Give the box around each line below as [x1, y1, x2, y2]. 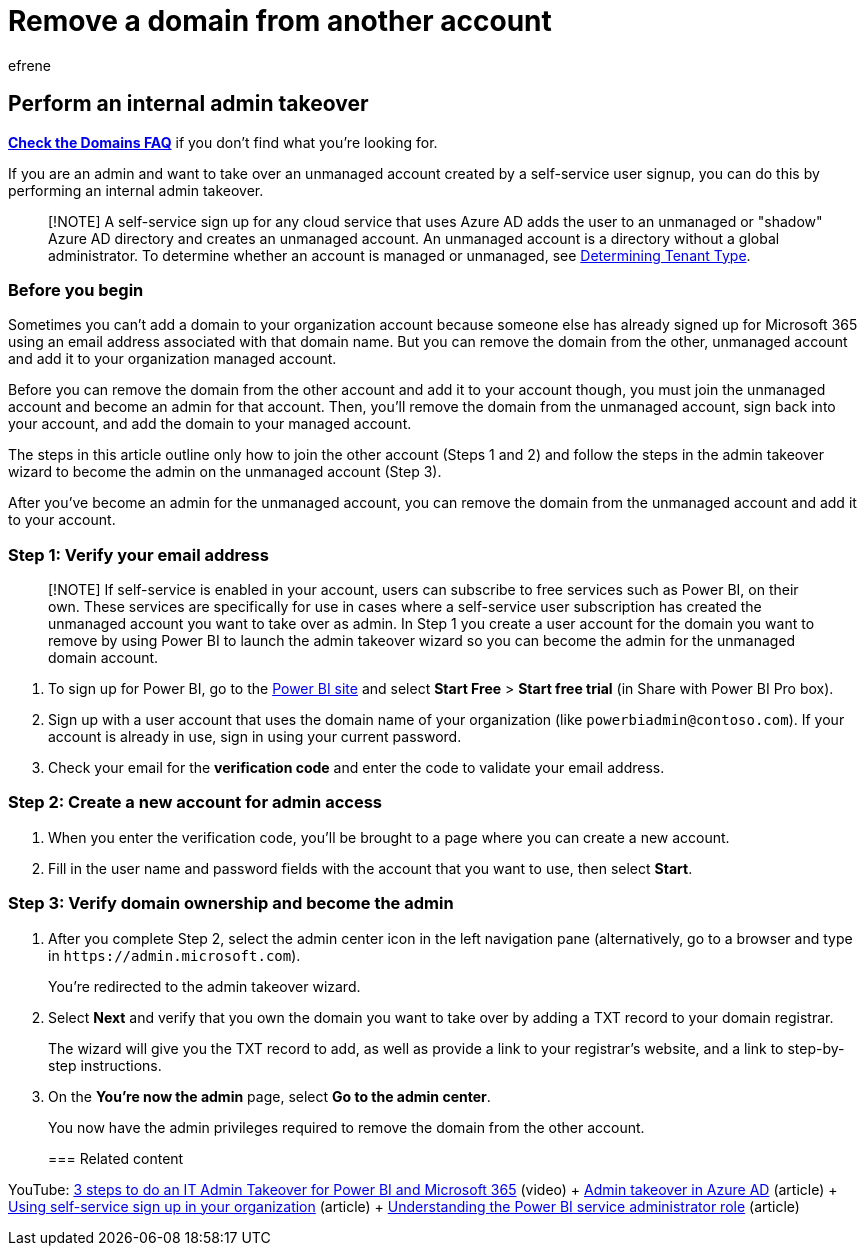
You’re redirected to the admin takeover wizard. [48, 977, 361, 995]
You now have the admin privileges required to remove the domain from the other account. [48, 1118, 645, 1136]
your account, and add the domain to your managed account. [8, 415, 412, 433]
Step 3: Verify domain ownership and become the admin [8, 893, 454, 914]
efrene [8, 56, 51, 74]
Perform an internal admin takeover [8, 91, 369, 117]
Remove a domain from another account [8, 4, 552, 38]
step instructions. [48, 1056, 162, 1074]
